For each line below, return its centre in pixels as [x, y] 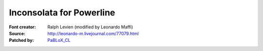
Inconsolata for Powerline [62, 13]
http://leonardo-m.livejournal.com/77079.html [93, 33]
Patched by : [21, 40]
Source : [17, 33]
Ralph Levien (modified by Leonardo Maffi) [90, 27]
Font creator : [22, 27]
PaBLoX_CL [59, 40]
